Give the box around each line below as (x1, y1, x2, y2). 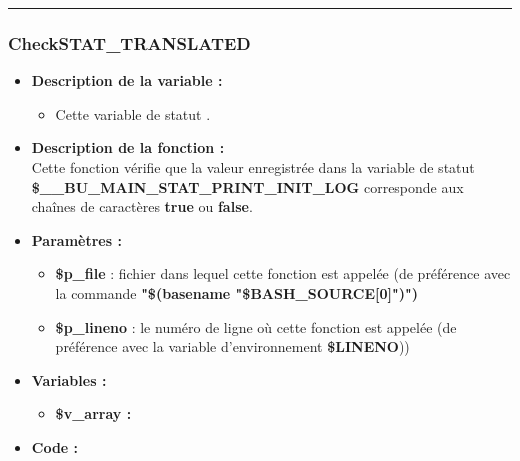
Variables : (31, 369, 107, 390)
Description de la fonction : (31, 137, 225, 158)
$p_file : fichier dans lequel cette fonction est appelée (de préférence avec (55, 263, 511, 284)
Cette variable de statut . (55, 103, 211, 124)
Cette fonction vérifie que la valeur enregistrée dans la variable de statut (31, 157, 475, 177)
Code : (31, 436, 79, 457)
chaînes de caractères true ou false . (31, 196, 253, 217)
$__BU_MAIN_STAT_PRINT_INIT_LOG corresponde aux (31, 176, 464, 197)
